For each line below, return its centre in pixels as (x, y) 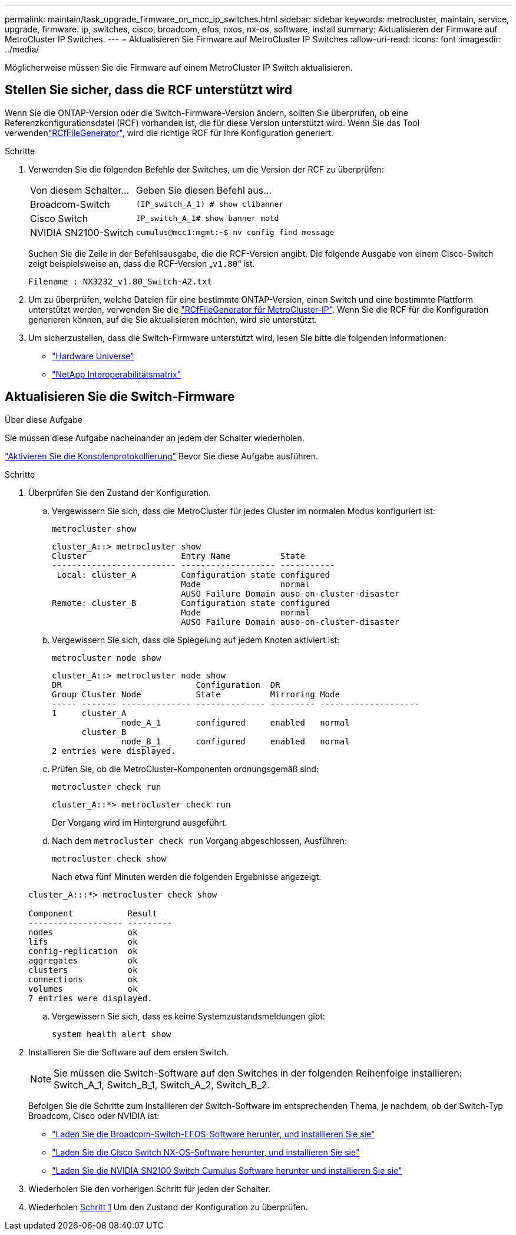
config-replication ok (83, 951)
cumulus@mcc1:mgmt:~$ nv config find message (235, 233)
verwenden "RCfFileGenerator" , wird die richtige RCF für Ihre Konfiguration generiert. (169, 133)
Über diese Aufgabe (44, 419)
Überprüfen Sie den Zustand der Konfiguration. (120, 492)
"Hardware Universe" (93, 356)
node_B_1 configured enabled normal (236, 741)
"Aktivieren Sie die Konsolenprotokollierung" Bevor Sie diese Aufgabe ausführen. (161, 456)
